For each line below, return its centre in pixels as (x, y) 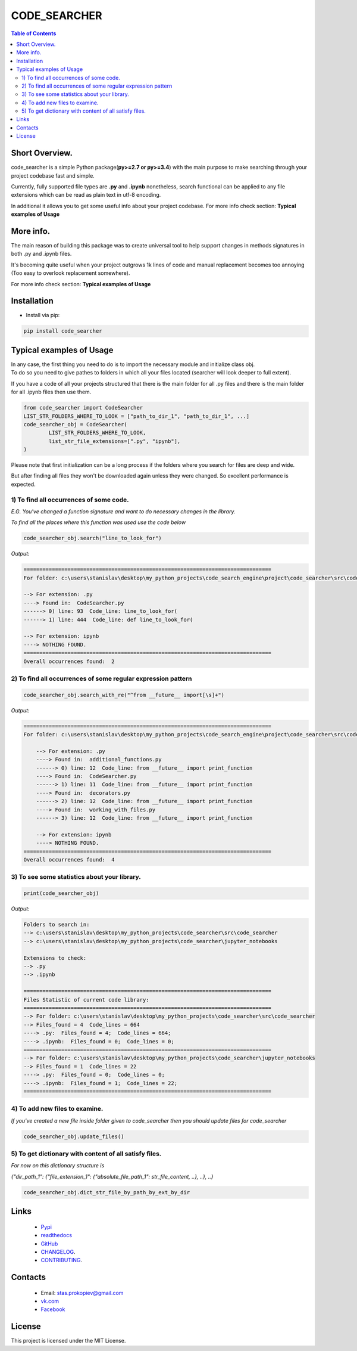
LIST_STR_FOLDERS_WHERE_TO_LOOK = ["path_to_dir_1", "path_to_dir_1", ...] (137, 416)
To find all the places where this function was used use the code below (98, 522)
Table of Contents (34, 33)
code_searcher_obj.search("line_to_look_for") (93, 538)
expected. (23, 484)
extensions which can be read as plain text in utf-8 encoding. (86, 195)
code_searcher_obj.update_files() (74, 1136)
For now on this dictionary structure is (58, 1166)
